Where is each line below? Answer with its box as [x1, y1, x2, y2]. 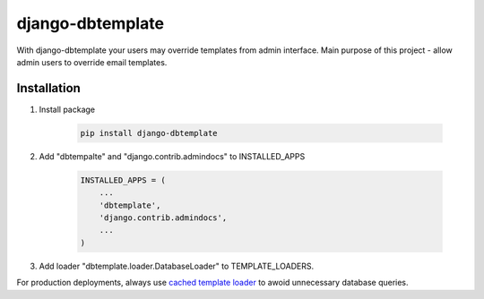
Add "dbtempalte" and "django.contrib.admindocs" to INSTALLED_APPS [39, 150, 306, 161]
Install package [39, 104, 96, 115]
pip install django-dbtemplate [80, 128, 219, 138]
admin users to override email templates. [16, 56, 168, 67]
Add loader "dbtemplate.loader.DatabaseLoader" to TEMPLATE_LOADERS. [39, 261, 315, 271]
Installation [16, 81, 81, 96]
